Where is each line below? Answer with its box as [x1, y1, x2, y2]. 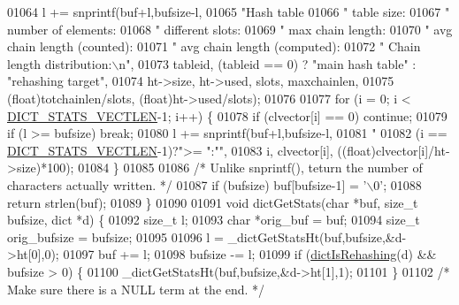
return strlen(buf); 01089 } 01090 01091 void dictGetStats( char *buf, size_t [7, 193, 418, 211]
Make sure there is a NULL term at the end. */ [7, 279, 265, 298]
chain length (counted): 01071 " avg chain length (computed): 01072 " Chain [7, 37, 421, 56]
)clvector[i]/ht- [371, 141, 450, 159]
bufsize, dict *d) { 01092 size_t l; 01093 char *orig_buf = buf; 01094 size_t [7, 210, 420, 229]
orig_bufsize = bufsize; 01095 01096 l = [7, 227, 224, 246]
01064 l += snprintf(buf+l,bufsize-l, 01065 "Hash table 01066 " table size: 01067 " [7, 3, 450, 20]
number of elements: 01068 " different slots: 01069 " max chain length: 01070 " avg [7, 19, 453, 38]
